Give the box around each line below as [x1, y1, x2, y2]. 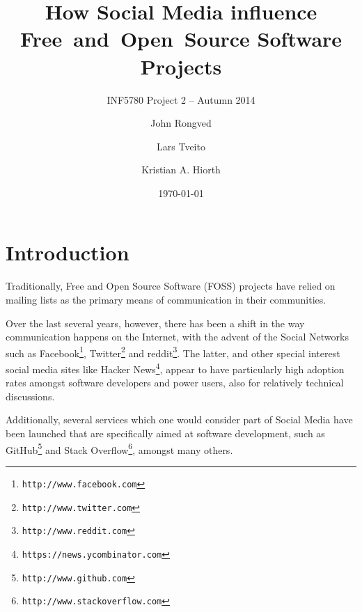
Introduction [6, 238, 129, 267]
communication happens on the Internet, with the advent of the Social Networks [6, 329, 349, 344]
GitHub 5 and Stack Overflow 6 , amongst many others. [6, 440, 233, 457]
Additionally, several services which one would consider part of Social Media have [6, 412, 353, 427]
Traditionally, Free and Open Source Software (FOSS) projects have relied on [6, 278, 336, 293]
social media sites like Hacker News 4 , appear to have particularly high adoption [6, 360, 345, 376]
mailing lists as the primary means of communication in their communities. [6, 292, 326, 306]
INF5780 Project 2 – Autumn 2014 [107, 92, 255, 107]
